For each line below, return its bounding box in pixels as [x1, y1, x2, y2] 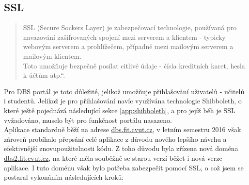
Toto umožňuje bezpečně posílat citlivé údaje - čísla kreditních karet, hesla [23, 60, 245, 70]
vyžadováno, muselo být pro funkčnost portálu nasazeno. [4, 115, 172, 125]
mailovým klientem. [23, 50, 81, 61]
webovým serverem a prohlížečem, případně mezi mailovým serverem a [23, 41, 233, 51]
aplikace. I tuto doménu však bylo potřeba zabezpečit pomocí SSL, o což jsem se [4, 162, 244, 172]
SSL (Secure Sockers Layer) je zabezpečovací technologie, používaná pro [23, 22, 237, 33]
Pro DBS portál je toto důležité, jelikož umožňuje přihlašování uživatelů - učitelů [4, 86, 245, 96]
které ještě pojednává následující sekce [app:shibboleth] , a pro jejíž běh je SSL [4, 105, 235, 115]
